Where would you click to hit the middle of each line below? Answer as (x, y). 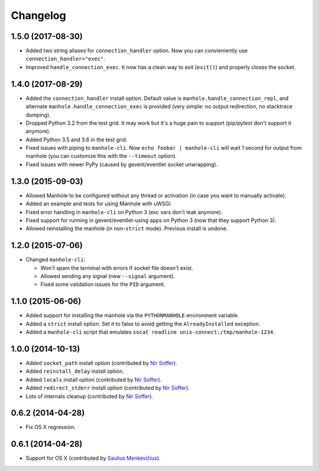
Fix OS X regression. (51, 427)
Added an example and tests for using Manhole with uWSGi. (99, 204)
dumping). (38, 115)
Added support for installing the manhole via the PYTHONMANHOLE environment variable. (132, 315)
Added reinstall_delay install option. (75, 371)
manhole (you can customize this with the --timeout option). (101, 156)
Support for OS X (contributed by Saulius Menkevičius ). (93, 458)
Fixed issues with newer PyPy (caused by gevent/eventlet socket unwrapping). (122, 164)
